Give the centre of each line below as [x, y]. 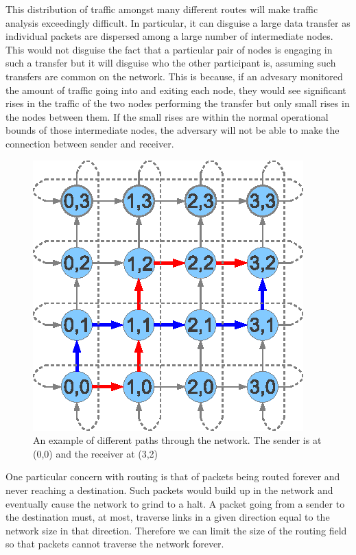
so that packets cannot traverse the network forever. [115, 544]
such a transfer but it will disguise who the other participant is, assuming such [171, 63]
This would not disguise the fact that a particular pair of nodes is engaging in [169, 49]
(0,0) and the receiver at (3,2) [96, 453]
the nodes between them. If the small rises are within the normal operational [167, 116]
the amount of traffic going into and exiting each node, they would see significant [176, 90]
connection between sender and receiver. [90, 143]
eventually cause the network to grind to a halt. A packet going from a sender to [175, 503]
